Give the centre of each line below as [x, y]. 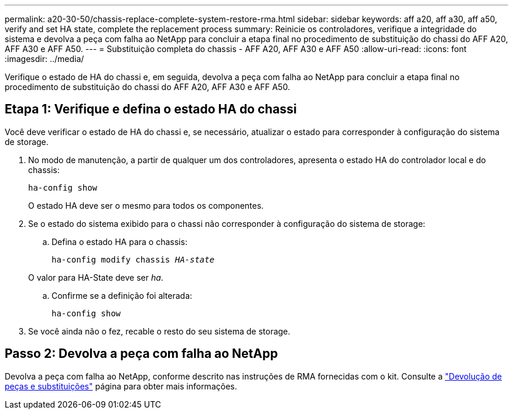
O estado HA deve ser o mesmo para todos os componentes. [146, 205]
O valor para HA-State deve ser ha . [96, 277]
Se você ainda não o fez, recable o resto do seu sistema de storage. [159, 331]
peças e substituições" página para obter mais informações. [121, 386]
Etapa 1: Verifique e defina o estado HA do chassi [151, 109]
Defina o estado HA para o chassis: [119, 241]
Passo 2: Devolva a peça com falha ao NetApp [141, 354]
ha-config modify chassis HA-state [133, 259]
